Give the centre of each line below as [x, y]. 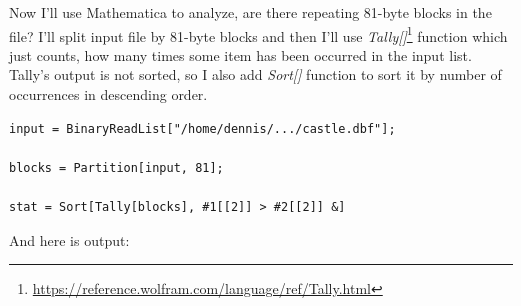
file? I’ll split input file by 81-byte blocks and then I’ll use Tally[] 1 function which [258, 34]
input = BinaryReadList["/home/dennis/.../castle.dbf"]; [202, 128]
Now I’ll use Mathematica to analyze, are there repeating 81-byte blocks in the [250, 12]
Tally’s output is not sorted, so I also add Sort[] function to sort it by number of [255, 74]
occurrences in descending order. [108, 94]
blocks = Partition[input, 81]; [116, 167]
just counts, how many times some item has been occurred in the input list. [240, 54]
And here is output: [69, 239]
